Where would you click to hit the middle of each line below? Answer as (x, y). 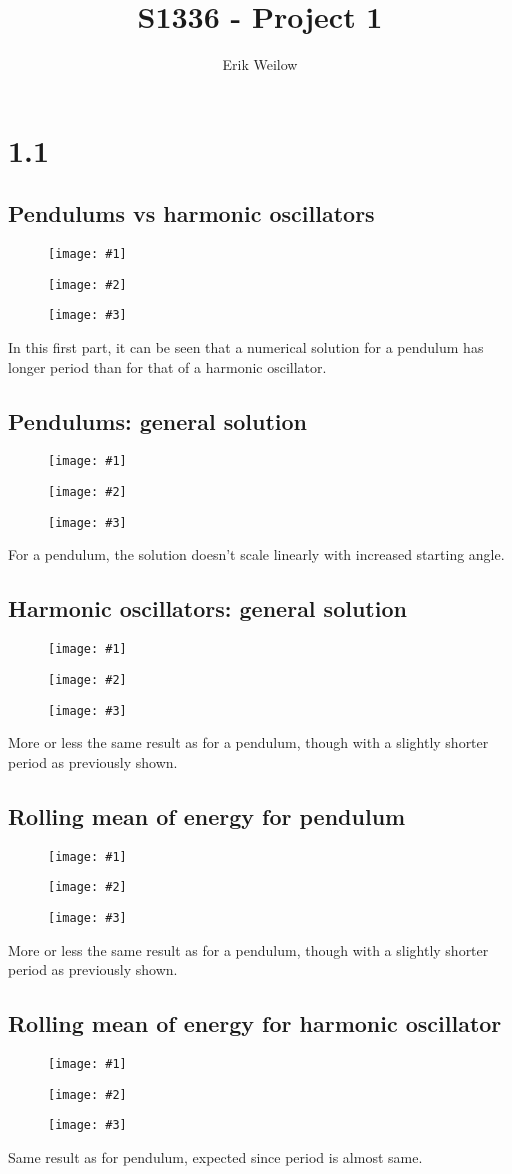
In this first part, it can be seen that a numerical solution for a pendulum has (246, 347)
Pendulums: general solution (158, 420)
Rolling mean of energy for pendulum (207, 815)
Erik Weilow (260, 64)
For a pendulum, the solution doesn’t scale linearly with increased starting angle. (256, 554)
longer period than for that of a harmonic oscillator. (167, 366)
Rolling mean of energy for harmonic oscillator (255, 1023)
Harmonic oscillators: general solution (207, 608)
